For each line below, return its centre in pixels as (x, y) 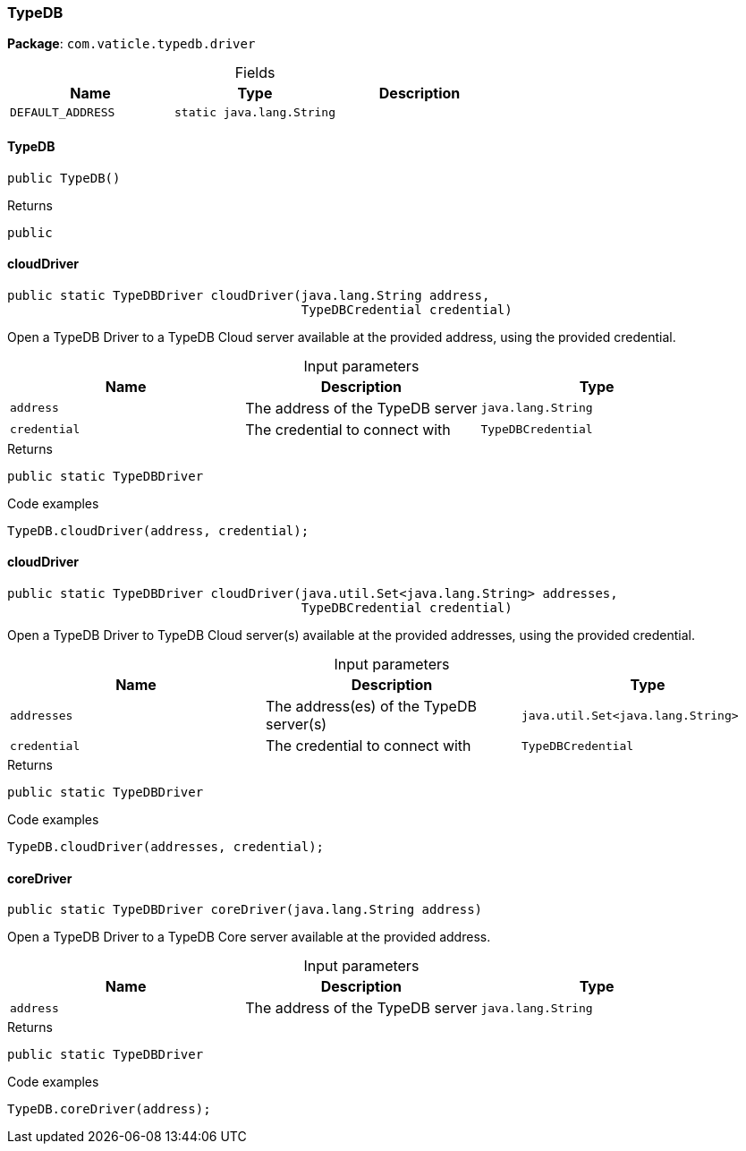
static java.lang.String (255, 113)
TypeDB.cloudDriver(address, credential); (158, 530)
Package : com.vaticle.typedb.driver (131, 44)
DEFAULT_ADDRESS (63, 113)
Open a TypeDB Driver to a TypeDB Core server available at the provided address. (249, 937)
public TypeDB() (64, 178)
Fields (255, 73)
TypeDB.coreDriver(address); (109, 1109)
